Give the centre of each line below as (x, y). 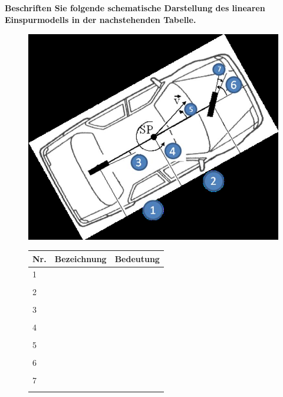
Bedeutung (137, 258)
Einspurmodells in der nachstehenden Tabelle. (101, 19)
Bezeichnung (80, 258)
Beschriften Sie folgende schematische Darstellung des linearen (135, 8)
